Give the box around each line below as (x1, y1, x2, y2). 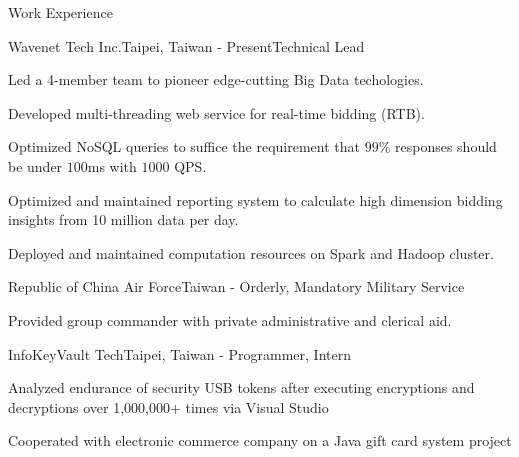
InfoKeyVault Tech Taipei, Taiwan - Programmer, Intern (8, 343, 352, 364)
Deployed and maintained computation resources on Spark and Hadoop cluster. (8, 242, 494, 263)
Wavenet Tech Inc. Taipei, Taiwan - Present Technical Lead (8, 35, 365, 56)
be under (8, 155, 63, 176)
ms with (87, 155, 137, 176)
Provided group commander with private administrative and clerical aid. (8, 309, 452, 330)
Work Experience (8, 2, 113, 22)
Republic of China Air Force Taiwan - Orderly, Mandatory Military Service (8, 276, 465, 297)
